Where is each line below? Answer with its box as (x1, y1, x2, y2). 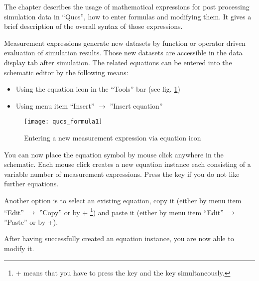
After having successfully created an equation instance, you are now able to (4, 233, 234, 244)
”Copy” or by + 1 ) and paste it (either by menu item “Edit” (39, 205, 224, 217)
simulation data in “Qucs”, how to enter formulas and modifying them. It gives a (4, 11, 252, 21)
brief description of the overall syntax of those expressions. (4, 21, 183, 31)
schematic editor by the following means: (4, 67, 129, 77)
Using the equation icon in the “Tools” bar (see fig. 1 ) (15, 84, 180, 94)
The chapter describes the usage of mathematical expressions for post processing (4, 1, 250, 11)
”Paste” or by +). (4, 216, 58, 227)
